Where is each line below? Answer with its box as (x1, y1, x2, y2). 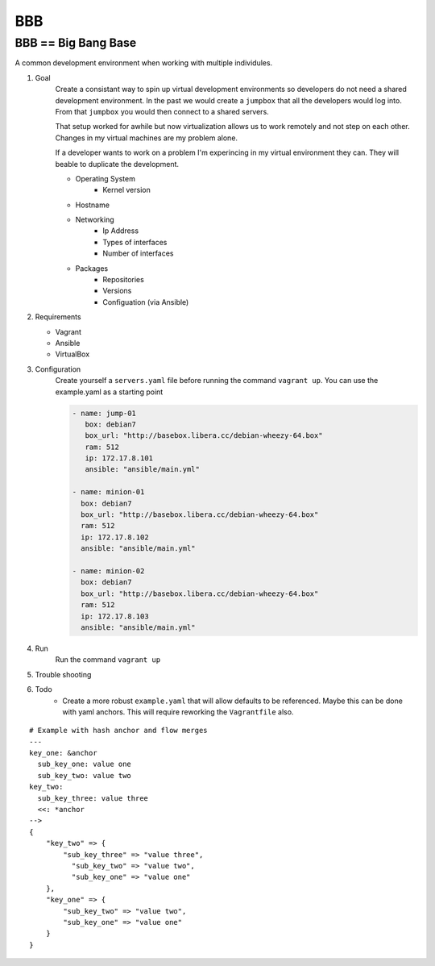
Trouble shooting (35, 669, 92, 679)
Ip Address (102, 226, 139, 235)
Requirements (35, 312, 81, 322)
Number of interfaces (102, 248, 174, 258)
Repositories (102, 275, 144, 285)
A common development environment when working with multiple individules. (14, 58, 273, 68)
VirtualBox (55, 349, 90, 359)
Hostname (75, 200, 110, 210)
